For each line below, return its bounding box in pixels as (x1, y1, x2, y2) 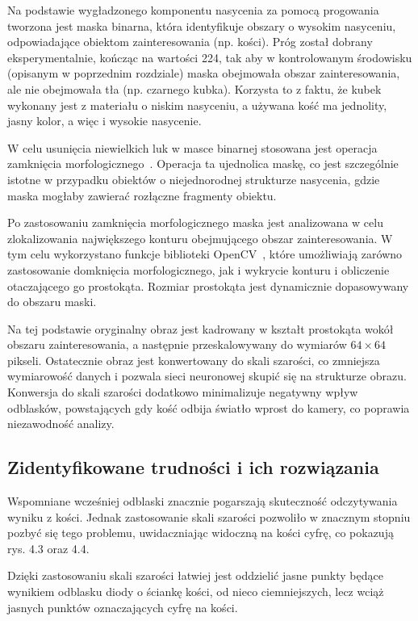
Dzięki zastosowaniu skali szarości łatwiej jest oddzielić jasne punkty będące (7, 567, 383, 584)
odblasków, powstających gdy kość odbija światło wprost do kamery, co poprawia (7, 399, 410, 416)
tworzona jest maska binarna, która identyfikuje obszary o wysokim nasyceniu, (7, 17, 396, 34)
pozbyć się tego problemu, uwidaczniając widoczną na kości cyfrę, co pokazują (7, 524, 394, 541)
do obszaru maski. (7, 293, 97, 310)
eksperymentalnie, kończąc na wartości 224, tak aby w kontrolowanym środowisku (7, 48, 412, 65)
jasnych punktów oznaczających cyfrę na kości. (7, 598, 238, 615)
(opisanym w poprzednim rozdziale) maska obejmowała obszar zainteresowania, (7, 65, 400, 82)
